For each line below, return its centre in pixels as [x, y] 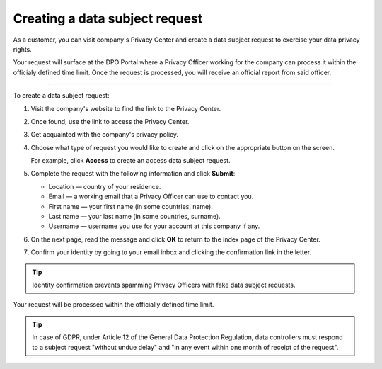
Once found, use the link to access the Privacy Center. [110, 121]
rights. [22, 49]
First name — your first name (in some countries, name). [131, 206]
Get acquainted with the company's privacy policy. [105, 135]
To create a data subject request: [61, 96]
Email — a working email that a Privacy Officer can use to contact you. [151, 197]
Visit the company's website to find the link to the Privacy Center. [126, 108]
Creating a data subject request [108, 18]
